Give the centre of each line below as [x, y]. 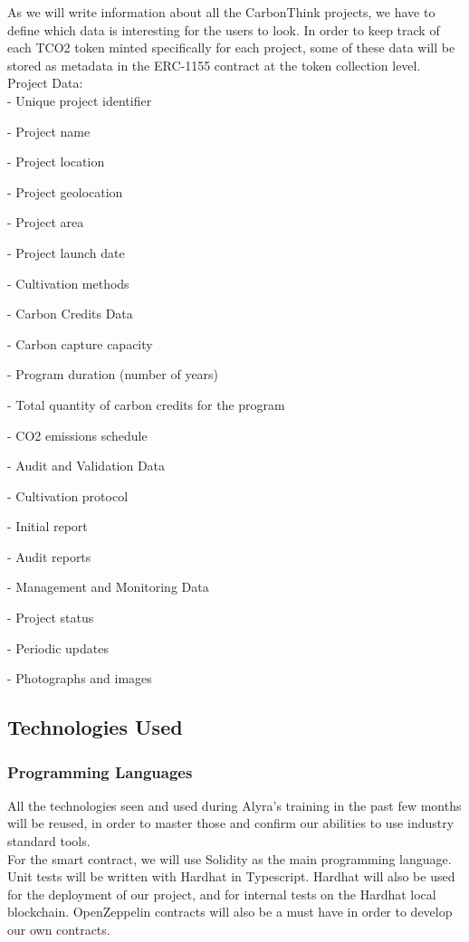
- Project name [49, 131]
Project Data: [45, 83]
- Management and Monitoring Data [108, 587]
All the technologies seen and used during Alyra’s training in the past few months [234, 805]
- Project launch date [66, 252]
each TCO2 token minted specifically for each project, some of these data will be [231, 48]
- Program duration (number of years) [113, 374]
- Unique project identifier [80, 100]
